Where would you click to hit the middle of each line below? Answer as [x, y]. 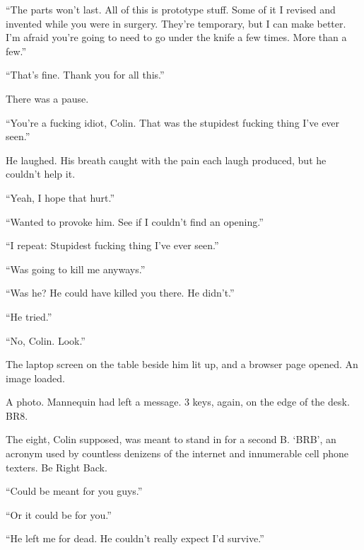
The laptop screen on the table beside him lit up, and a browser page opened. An [182, 364]
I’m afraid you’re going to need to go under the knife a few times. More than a [176, 37]
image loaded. [35, 378]
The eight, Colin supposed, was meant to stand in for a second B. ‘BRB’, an [171, 439]
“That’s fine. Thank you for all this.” [85, 75]
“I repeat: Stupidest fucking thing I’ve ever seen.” [112, 245]
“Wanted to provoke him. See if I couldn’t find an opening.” [135, 221]
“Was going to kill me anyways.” [76, 269]
